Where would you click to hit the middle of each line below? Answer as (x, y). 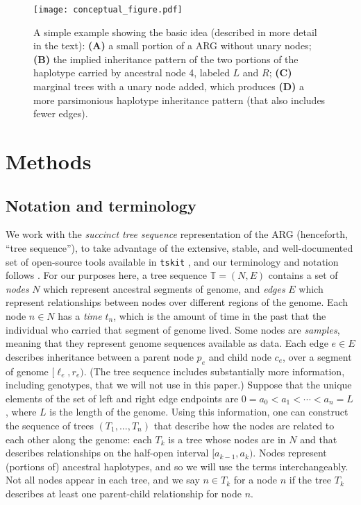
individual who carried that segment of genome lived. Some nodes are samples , (173, 329)
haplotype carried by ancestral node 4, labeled (132, 72)
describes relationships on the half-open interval (107, 453)
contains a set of (303, 275)
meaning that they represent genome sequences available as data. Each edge (167, 343)
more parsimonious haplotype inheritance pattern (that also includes (179, 100)
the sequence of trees (50, 425)
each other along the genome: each (79, 439)
